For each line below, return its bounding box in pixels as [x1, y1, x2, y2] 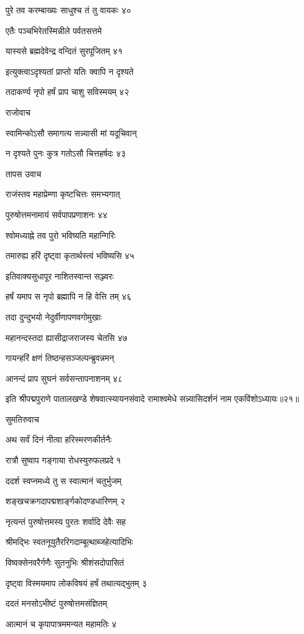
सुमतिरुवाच [5, 412, 40, 425]
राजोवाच [5, 105, 30, 118]
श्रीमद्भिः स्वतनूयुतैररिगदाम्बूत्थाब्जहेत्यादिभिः [5, 535, 133, 548]
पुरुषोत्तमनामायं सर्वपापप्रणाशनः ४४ [5, 208, 108, 220]
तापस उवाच [5, 167, 41, 180]
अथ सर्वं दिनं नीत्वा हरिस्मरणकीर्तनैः [5, 433, 112, 446]
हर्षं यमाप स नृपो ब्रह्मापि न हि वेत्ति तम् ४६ [5, 290, 132, 303]
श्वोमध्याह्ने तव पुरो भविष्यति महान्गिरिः [5, 228, 116, 241]
